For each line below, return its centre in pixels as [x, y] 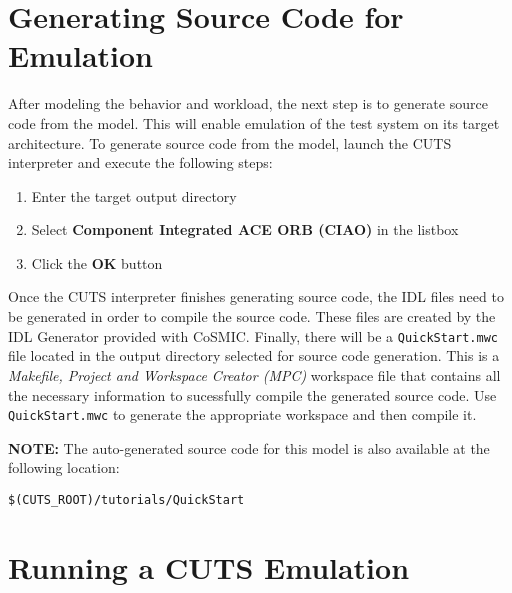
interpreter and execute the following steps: [140, 162]
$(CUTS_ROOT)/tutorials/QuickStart [126, 499]
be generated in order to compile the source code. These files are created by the [252, 316]
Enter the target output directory [134, 195]
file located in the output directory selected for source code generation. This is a [254, 355]
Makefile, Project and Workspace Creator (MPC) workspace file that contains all [254, 374]
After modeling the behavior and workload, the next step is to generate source [248, 103]
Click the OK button [97, 262]
